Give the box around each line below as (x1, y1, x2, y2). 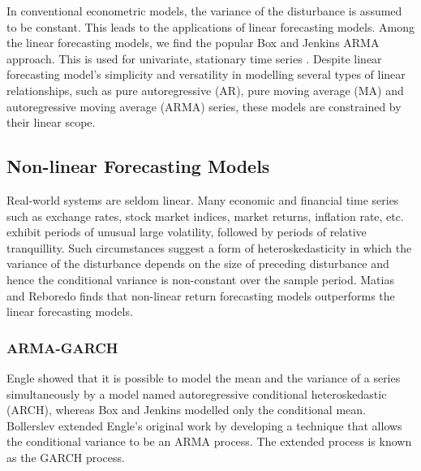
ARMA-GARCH (6, 337, 118, 357)
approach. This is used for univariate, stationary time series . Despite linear (6, 50, 382, 67)
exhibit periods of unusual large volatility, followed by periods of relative (6, 223, 367, 240)
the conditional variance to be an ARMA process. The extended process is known (6, 433, 412, 450)
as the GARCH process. (6, 448, 125, 465)
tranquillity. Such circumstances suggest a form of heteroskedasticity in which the (6, 239, 412, 256)
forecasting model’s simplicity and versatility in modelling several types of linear (6, 66, 406, 83)
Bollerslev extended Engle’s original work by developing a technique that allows (6, 417, 402, 434)
